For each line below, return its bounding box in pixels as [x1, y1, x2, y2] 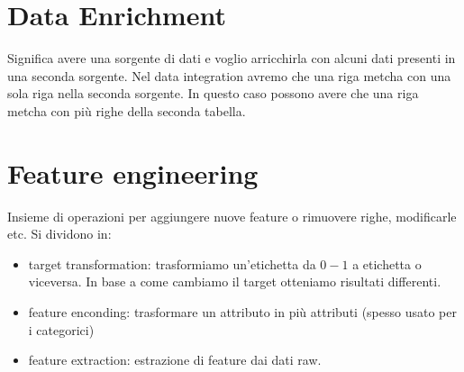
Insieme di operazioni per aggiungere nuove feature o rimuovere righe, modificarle [7, 206, 457, 225]
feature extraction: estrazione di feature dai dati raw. [28, 350, 322, 369]
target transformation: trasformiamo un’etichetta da [28, 254, 316, 273]
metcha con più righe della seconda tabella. [7, 101, 246, 120]
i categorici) [28, 320, 95, 339]
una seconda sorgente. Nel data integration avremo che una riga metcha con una [7, 66, 451, 85]
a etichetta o [352, 254, 422, 273]
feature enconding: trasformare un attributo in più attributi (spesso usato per [28, 303, 457, 321]
